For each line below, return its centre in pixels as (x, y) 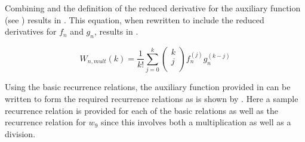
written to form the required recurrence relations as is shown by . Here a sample (152, 98)
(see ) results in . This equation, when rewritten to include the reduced (135, 19)
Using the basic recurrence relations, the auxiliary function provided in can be (148, 87)
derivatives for (31, 31)
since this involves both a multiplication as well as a (196, 122)
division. (20, 133)
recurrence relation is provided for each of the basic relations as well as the (141, 110)
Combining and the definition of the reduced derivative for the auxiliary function (153, 8)
